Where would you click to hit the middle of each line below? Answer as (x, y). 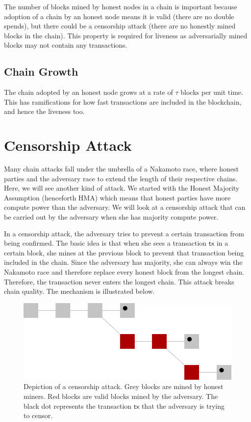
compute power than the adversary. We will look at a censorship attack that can (125, 207)
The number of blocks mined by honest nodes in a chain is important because (121, 6)
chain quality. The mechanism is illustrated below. (79, 291)
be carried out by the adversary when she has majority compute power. (111, 217)
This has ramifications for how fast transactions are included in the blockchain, (123, 101)
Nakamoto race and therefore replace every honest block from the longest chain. (124, 272)
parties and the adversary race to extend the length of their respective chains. (121, 178)
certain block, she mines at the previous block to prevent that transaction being (124, 252)
